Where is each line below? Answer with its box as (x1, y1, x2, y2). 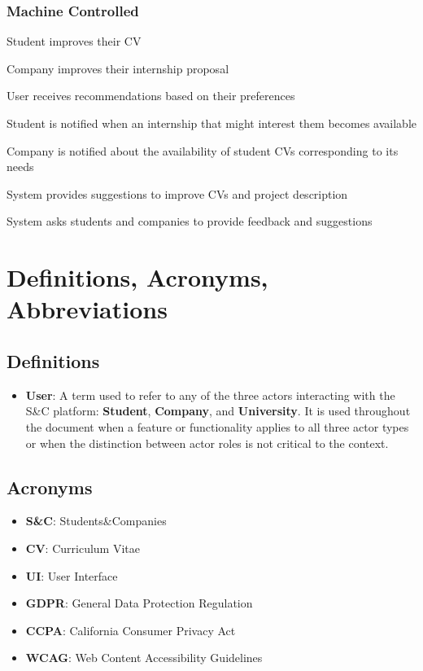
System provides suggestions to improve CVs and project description (7, 185, 348, 202)
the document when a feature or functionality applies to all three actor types (25, 418, 409, 435)
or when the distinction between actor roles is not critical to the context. (25, 434, 389, 451)
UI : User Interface (25, 567, 118, 584)
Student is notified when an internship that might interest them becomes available (7, 115, 416, 131)
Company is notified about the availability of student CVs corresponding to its (7, 142, 399, 159)
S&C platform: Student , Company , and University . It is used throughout (25, 402, 411, 419)
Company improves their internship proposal (7, 59, 229, 77)
